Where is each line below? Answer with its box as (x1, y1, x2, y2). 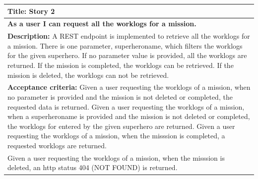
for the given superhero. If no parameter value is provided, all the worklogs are (7, 50, 247, 60)
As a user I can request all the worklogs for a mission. (7, 18, 196, 29)
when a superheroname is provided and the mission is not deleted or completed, (7, 111, 250, 121)
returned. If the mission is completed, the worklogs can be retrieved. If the (7, 60, 234, 70)
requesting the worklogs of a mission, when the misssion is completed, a (7, 130, 225, 141)
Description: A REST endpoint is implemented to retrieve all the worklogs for (7, 31, 250, 41)
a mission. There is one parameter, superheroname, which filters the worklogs (7, 40, 243, 51)
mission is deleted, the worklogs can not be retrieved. (7, 69, 169, 80)
